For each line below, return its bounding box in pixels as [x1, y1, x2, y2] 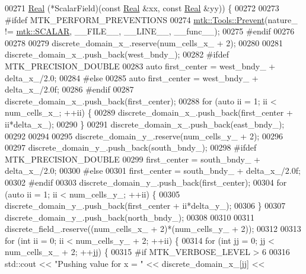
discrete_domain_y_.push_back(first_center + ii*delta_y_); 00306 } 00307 [5, 199, 286, 212]
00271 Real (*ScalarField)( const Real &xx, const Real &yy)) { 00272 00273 [5, 2, 279, 14]
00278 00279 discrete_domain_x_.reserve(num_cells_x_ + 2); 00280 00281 [5, 36, 283, 49]
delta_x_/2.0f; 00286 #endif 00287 [5, 83, 134, 95]
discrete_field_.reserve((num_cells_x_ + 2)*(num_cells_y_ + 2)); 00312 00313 [5, 222, 301, 235]
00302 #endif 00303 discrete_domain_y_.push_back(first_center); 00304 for [5, 176, 287, 188]
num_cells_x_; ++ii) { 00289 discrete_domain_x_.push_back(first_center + [5, 106, 293, 119]
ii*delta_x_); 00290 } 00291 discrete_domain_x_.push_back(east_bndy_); [5, 117, 285, 130]
